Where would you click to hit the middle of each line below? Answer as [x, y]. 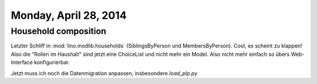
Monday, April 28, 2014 [69, 15]
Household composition [59, 31]
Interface [22, 62]
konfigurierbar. [52, 62]
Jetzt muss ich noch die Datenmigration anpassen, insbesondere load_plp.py [104, 73]
